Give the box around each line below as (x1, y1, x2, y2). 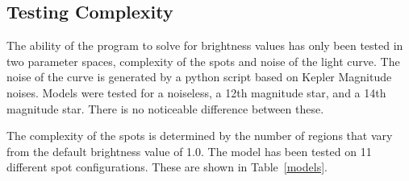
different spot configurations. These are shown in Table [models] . (6, 158, 328, 175)
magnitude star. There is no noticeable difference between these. (6, 100, 324, 117)
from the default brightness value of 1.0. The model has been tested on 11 (6, 142, 372, 159)
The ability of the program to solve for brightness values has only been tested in (6, 37, 403, 54)
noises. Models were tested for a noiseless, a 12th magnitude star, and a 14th (6, 84, 386, 101)
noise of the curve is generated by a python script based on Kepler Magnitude (6, 68, 392, 85)
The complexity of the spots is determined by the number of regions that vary (6, 127, 393, 144)
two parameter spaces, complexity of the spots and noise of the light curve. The (6, 52, 400, 69)
